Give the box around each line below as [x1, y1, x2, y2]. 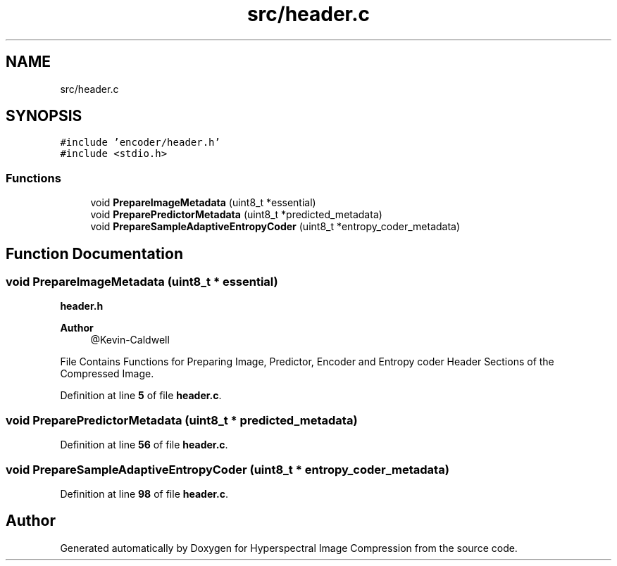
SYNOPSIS [6, 107, 82, 125]
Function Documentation [6, 244, 183, 263]
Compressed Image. [60, 367, 154, 380]
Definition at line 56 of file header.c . [60, 439, 228, 451]
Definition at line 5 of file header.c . [60, 389, 222, 402]
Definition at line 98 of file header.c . [60, 487, 229, 500]
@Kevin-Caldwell [90, 334, 170, 346]
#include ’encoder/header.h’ [60, 137, 220, 149]
